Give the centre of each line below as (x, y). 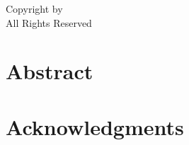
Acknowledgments (95, 126)
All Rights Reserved (49, 22)
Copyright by (34, 8)
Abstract (50, 71)
